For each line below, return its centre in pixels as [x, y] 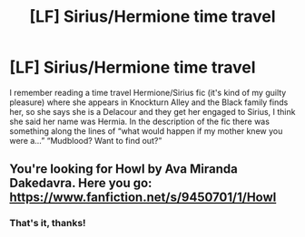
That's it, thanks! [48, 223]
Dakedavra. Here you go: [81, 183]
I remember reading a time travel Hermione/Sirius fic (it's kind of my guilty [148, 92]
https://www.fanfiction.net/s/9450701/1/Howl [143, 198]
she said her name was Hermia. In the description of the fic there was [140, 121]
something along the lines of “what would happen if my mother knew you [146, 131]
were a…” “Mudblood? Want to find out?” [86, 140]
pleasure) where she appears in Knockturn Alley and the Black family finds [149, 102]
